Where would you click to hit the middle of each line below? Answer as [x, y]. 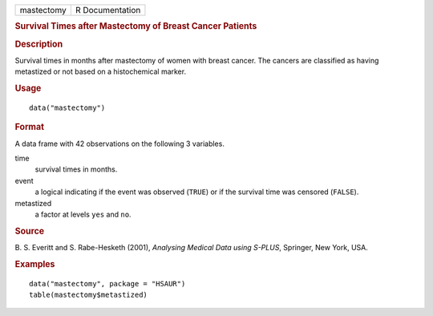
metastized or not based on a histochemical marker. [101, 71]
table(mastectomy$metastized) [89, 295]
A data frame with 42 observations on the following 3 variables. [119, 144]
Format [29, 127]
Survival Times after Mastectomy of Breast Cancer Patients [136, 26]
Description [39, 44]
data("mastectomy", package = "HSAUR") [107, 284]
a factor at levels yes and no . [83, 214]
